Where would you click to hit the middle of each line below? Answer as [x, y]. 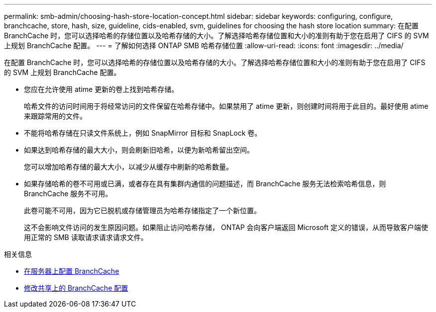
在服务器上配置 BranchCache [72, 271]
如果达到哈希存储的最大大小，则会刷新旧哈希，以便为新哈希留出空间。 [139, 150]
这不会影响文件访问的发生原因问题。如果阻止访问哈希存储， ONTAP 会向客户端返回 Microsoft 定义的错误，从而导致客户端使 [226, 227]
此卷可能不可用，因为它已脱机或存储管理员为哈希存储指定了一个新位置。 [142, 210]
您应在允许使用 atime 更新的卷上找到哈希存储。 [101, 89]
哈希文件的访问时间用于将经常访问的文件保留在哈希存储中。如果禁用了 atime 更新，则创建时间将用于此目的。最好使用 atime [226, 106]
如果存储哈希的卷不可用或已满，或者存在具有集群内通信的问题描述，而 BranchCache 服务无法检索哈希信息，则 [205, 184]
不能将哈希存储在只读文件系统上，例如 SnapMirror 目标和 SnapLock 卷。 [143, 133]
